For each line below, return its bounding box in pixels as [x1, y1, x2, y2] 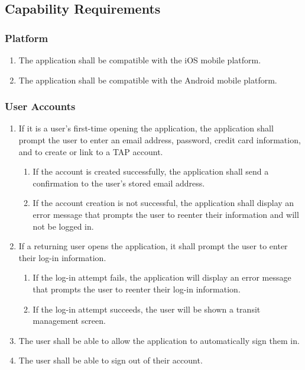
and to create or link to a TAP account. [18, 145, 163, 157]
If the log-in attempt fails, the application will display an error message [33, 271, 291, 284]
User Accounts [5, 99, 76, 114]
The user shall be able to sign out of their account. [18, 354, 203, 366]
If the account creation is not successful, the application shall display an [33, 197, 294, 209]
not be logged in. [33, 220, 94, 232]
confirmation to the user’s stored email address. [33, 176, 205, 189]
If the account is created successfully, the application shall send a [33, 165, 269, 178]
